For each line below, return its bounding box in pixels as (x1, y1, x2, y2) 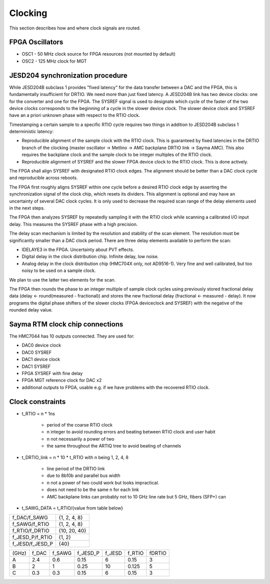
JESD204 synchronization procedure (9, 71, 127, 79)
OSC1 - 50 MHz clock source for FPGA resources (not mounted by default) (21, 51, 176, 57)
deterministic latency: (9, 128, 54, 134)
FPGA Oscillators (9, 38, 63, 46)
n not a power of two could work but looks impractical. (46, 479, 159, 485)
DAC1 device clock (21, 356, 60, 362)
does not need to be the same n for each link (46, 486, 139, 492)
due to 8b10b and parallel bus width (46, 472, 120, 478)
